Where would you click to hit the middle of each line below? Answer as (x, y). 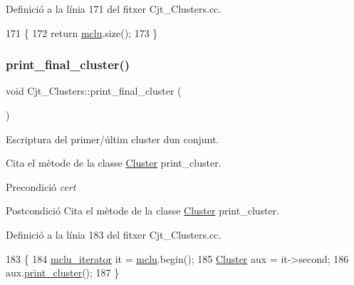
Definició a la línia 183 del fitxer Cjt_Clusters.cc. (114, 234)
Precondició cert (41, 186)
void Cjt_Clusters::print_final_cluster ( (94, 91)
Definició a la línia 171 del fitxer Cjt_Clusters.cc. (114, 9)
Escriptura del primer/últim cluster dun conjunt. (113, 139)
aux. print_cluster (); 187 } (63, 273)
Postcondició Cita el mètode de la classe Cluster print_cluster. (143, 211)
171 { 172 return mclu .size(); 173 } (82, 32)
